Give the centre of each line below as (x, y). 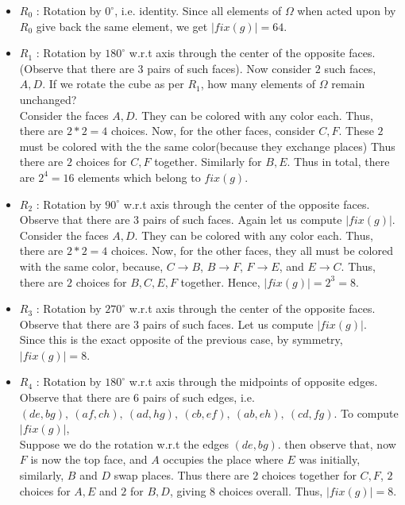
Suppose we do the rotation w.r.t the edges (124, 443)
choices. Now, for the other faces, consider (213, 131)
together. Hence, (220, 281)
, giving (188, 490)
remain (348, 84)
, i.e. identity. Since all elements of (198, 10)
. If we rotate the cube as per (113, 84)
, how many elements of (258, 84)
